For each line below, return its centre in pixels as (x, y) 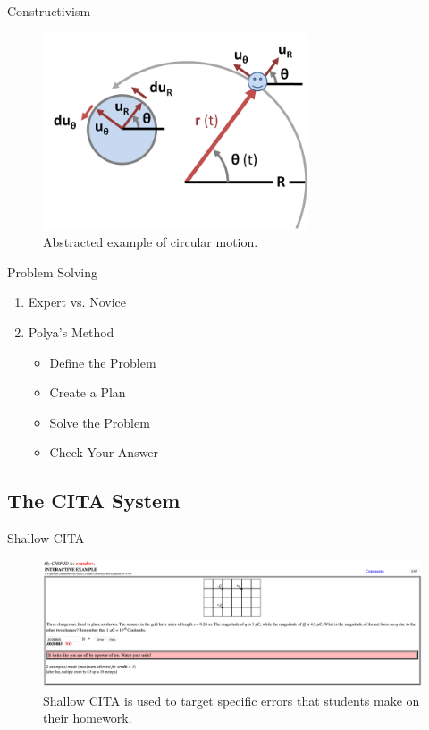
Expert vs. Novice (77, 302)
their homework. (88, 718)
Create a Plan (88, 392)
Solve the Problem (100, 422)
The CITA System (94, 501)
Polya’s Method (71, 332)
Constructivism (49, 11)
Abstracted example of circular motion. (151, 242)
